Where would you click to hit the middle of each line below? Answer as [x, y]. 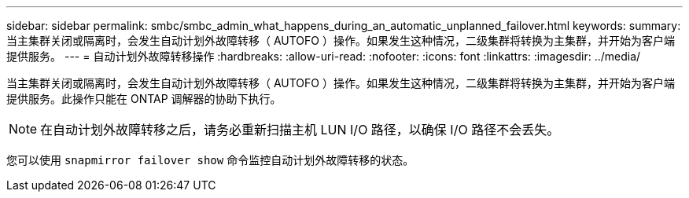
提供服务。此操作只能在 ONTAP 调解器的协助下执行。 [144, 99]
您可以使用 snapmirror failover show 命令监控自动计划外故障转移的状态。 [210, 160]
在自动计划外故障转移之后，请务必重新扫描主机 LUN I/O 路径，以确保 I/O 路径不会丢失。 [300, 130]
